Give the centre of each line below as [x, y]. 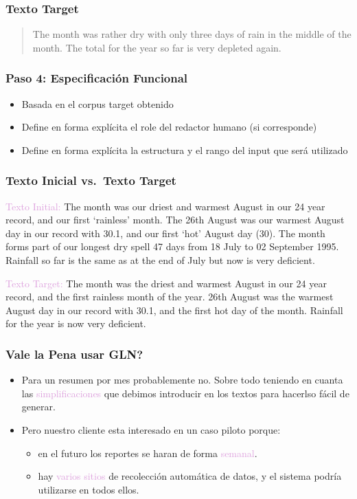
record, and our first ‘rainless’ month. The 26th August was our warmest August [175, 220]
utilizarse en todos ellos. [89, 489]
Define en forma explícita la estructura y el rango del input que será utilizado [185, 149]
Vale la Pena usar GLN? [74, 354]
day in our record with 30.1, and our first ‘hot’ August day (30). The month [165, 233]
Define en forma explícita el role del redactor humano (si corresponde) [169, 127]
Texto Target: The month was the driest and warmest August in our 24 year [166, 283]
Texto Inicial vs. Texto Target [91, 180]
